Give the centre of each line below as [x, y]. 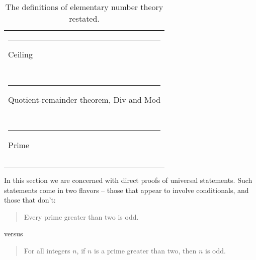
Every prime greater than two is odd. [81, 216]
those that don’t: [30, 200]
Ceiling [20, 54]
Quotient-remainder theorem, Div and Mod [84, 100]
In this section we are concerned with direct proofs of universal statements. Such [128, 180]
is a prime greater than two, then [145, 250]
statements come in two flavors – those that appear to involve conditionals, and [126, 190]
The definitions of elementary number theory [84, 7]
